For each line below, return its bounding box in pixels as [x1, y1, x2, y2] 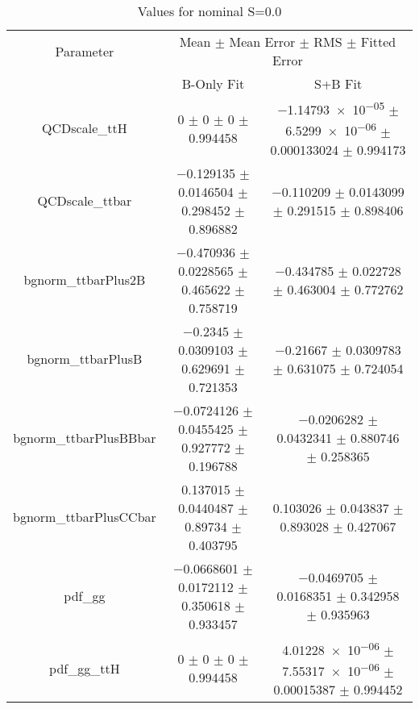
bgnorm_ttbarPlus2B [23, 270, 146, 290]
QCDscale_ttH [42, 119, 127, 138]
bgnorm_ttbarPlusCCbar [13, 507, 156, 527]
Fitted [360, 32, 396, 51]
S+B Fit [313, 74, 363, 93]
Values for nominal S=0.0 [137, 2, 282, 20]
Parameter [55, 41, 114, 60]
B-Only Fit [181, 74, 245, 93]
